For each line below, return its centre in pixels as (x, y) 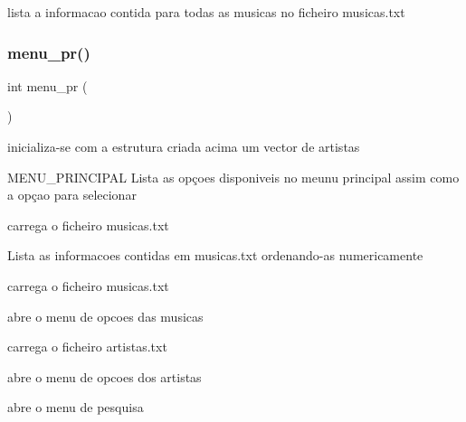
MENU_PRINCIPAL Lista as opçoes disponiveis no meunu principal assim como (233, 177)
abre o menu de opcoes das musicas (105, 316)
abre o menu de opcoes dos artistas (105, 376)
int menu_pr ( (48, 85)
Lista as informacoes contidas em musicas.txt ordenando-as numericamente (215, 255)
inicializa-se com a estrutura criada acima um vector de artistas (184, 146)
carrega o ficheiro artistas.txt (87, 347)
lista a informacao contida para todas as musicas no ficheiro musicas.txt (206, 12)
